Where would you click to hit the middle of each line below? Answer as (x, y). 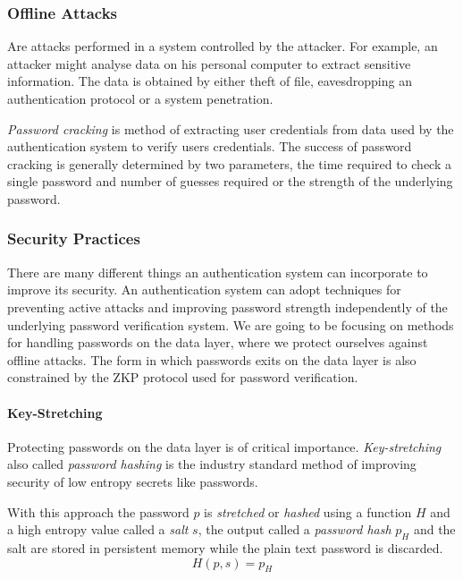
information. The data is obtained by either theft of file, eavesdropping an (210, 81)
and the (434, 529)
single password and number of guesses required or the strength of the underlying (230, 181)
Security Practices (74, 238)
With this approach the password (98, 511)
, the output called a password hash (295, 529)
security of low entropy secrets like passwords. (133, 481)
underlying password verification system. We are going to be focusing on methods (231, 324)
